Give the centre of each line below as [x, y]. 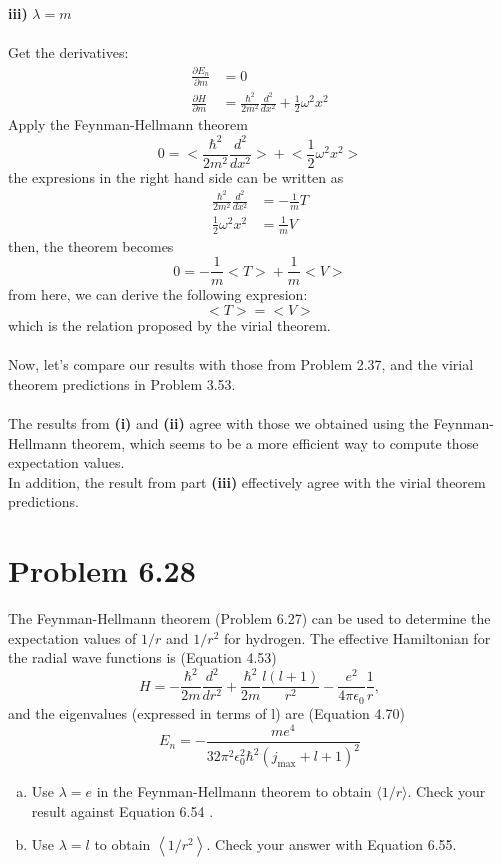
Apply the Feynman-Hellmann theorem [128, 124]
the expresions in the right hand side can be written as [176, 176]
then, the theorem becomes [91, 245]
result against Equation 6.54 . [122, 810]
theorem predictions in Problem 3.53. [122, 383]
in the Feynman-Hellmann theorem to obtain [234, 791]
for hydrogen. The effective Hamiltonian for [357, 637]
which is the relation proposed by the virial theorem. [169, 325]
